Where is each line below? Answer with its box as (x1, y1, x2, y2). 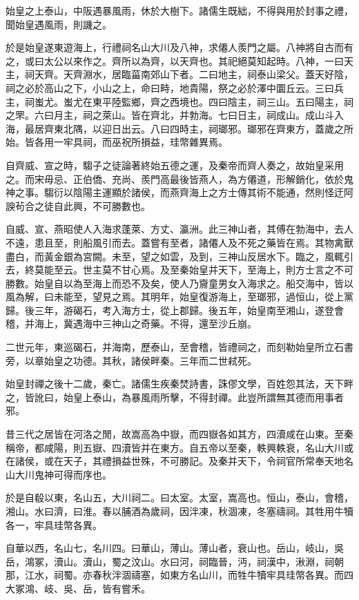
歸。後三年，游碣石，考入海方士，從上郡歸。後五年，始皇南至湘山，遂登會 (6, 302, 344, 317)
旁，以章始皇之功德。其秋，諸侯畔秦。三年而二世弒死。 (6, 353, 257, 367)
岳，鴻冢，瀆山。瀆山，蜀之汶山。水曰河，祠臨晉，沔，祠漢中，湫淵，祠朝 (6, 554, 344, 568)
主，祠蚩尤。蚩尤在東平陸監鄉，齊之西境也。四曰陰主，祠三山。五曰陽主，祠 (6, 94, 353, 108)
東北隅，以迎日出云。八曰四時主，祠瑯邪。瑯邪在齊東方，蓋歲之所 (53, 121, 353, 135)
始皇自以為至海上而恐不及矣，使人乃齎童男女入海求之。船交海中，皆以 (34, 275, 353, 290)
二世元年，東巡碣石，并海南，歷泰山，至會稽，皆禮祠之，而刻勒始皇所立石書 (6, 340, 353, 354)
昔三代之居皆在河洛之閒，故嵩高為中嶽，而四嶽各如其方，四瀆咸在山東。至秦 (6, 427, 353, 441)
